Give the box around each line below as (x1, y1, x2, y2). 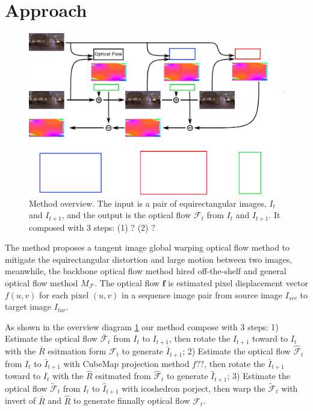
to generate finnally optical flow (73, 394, 190, 407)
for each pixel (39, 288, 89, 301)
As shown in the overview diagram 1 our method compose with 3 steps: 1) (5, 320, 279, 333)
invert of (5, 394, 36, 407)
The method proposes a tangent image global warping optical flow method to (5, 241, 290, 254)
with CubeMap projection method (63, 357, 190, 369)
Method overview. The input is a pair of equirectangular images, (29, 196, 267, 209)
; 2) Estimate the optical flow (182, 345, 291, 357)
